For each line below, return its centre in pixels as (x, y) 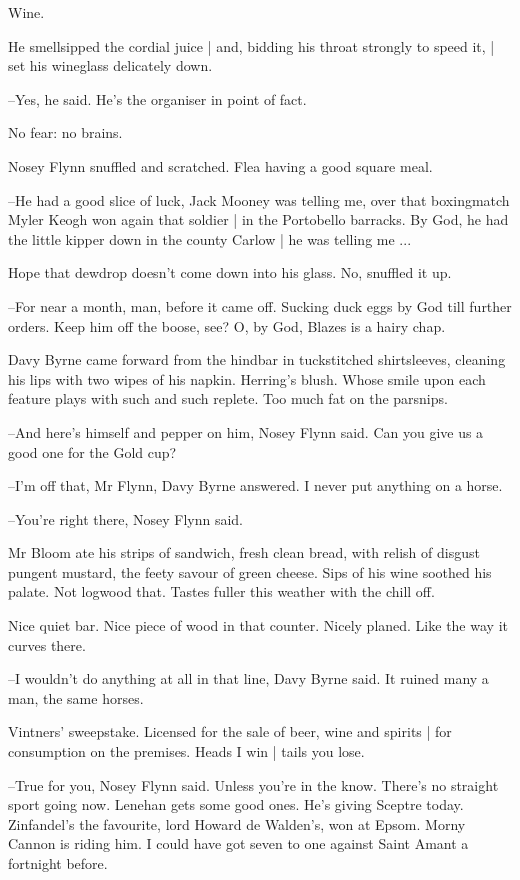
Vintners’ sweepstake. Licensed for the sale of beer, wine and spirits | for (230, 731)
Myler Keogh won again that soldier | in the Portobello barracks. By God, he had (258, 219)
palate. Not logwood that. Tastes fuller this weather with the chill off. (221, 591)
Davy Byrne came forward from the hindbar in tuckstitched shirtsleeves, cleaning (257, 359)
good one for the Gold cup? (92, 451)
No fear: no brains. (65, 132)
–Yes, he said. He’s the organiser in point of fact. (157, 98)
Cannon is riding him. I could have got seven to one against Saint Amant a (238, 843)
